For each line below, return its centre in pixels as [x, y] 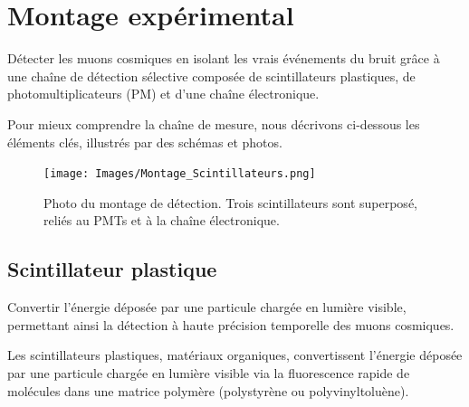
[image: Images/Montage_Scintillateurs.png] [180, 174]
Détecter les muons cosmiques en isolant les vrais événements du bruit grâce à [224, 58]
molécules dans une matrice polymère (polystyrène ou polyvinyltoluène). [208, 390]
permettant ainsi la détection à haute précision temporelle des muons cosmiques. [231, 324]
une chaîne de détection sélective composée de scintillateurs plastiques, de [211, 76]
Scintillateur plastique [112, 269]
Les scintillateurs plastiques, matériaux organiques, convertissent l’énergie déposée [235, 355]
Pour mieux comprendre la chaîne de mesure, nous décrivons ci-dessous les [214, 123]
